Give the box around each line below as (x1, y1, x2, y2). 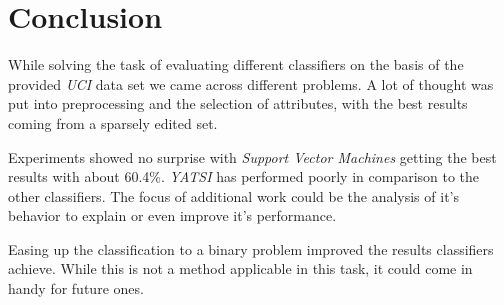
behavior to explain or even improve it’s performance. (8, 205, 337, 226)
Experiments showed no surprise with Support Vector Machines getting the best (8, 146, 497, 167)
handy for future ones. (8, 278, 144, 299)
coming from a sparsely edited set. (8, 112, 218, 133)
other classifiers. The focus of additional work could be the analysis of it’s (8, 185, 459, 206)
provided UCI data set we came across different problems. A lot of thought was (8, 73, 494, 94)
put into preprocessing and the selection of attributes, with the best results (8, 93, 468, 114)
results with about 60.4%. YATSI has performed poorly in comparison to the (8, 166, 480, 187)
